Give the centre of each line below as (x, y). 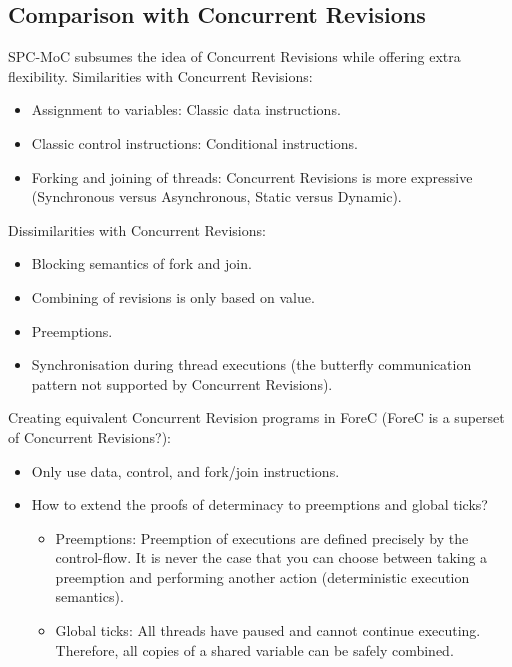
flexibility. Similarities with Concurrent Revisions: (160, 75)
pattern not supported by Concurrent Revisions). (182, 383)
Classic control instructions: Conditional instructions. (194, 142)
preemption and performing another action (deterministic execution (262, 576)
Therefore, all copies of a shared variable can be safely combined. (254, 649)
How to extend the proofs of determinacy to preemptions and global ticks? (259, 504)
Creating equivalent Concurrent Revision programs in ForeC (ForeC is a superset (256, 417)
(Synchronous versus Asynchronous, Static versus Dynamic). (216, 196)
